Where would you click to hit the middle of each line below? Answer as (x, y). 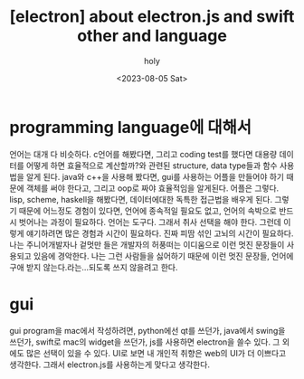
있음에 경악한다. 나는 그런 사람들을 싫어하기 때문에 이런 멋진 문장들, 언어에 (163, 256)
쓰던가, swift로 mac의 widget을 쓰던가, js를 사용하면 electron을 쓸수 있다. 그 (145, 342)
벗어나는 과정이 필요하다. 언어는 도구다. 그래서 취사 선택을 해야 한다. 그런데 (150, 222)
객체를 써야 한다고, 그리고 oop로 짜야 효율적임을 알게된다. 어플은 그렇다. (152, 188)
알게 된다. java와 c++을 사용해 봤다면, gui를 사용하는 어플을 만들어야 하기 (155, 176)
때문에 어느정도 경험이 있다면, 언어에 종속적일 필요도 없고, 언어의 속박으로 (148, 211)
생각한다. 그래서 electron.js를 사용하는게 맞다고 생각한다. (110, 365)
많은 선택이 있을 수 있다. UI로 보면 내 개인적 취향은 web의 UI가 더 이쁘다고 (156, 353)
